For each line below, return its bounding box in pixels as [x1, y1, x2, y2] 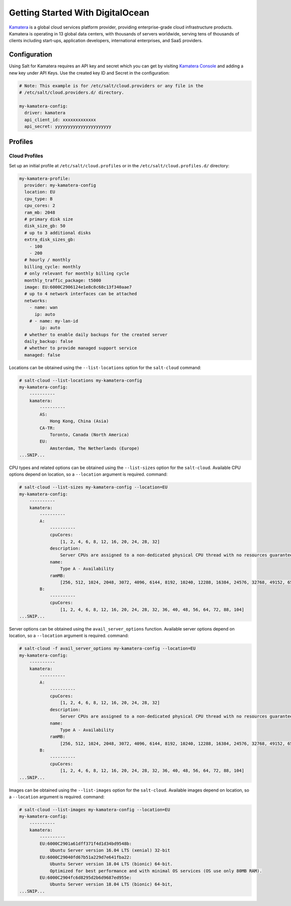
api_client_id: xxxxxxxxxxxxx [24, 117, 97, 122]
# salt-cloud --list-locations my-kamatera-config [19, 377, 143, 383]
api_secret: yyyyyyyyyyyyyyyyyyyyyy [24, 124, 112, 129]
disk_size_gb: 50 [24, 223, 65, 229]
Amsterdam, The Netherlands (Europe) [49, 445, 140, 451]
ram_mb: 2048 [24, 210, 55, 215]
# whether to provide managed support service [24, 345, 137, 351]
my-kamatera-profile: [19, 176, 71, 181]
